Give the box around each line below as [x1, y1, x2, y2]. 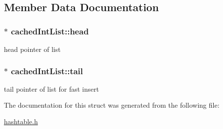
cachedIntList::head [11, 25, 89, 37]
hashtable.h [4, 116, 38, 126]
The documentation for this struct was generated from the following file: [4, 100, 220, 110]
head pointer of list [4, 44, 61, 54]
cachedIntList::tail [11, 64, 83, 77]
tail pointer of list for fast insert [4, 83, 99, 94]
